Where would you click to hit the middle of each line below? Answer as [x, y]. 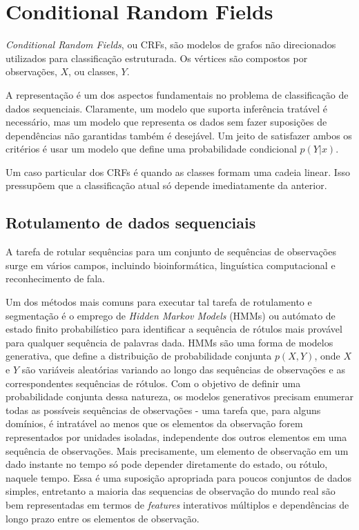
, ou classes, [93, 71]
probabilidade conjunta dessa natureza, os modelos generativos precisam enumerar [179, 396]
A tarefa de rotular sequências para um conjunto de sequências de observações [171, 252]
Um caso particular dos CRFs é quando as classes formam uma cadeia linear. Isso [178, 171]
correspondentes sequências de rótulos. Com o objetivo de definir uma [153, 383]
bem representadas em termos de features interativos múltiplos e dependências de [177, 504]
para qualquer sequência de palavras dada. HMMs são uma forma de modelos [169, 342]
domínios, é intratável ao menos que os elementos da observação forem [154, 423]
